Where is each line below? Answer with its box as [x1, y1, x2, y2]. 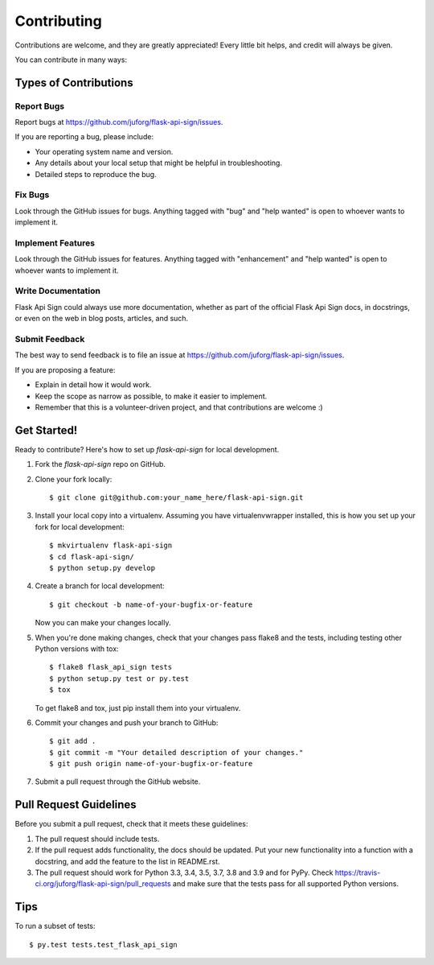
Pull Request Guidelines [14, 798, 137, 812]
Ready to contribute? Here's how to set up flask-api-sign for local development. [14, 444, 280, 454]
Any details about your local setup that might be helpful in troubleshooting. [35, 158, 283, 168]
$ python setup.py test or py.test [49, 674, 190, 683]
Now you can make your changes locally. [35, 618, 171, 628]
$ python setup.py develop [49, 563, 156, 572]
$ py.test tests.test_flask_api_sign [29, 940, 178, 949]
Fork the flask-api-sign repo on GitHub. [35, 460, 166, 469]
